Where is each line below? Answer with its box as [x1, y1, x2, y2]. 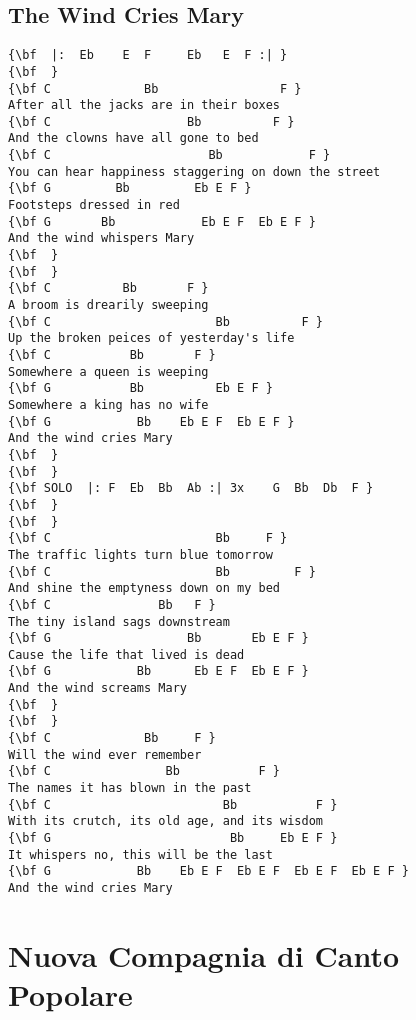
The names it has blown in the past [8, 781, 252, 796]
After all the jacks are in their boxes [8, 98, 281, 113]
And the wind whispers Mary [8, 231, 195, 246]
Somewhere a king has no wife [8, 397, 209, 412]
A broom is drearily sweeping [8, 298, 209, 313]
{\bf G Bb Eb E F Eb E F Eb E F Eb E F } [8, 864, 409, 879]
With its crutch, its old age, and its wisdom [8, 814, 323, 829]
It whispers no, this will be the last [8, 847, 273, 862]
